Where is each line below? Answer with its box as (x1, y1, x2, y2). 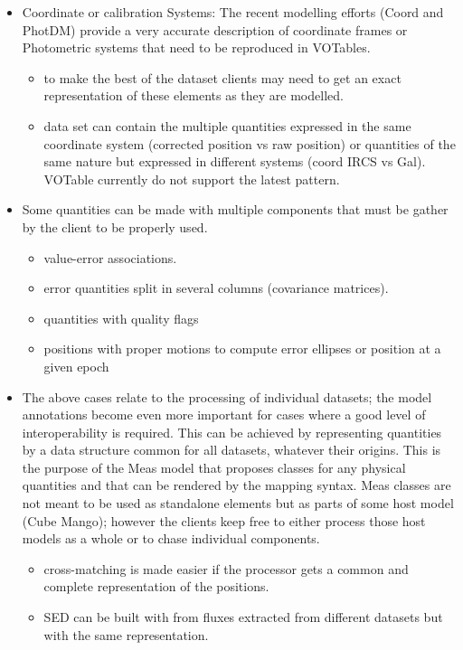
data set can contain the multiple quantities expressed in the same (43, 116, 411, 135)
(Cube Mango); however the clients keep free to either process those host (22, 511, 426, 530)
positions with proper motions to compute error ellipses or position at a (43, 339, 441, 358)
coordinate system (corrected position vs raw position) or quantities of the (43, 134, 456, 153)
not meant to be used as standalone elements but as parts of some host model (22, 494, 454, 513)
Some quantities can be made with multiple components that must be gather (22, 200, 449, 219)
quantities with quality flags (43, 308, 199, 327)
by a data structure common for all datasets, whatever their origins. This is (22, 440, 441, 459)
